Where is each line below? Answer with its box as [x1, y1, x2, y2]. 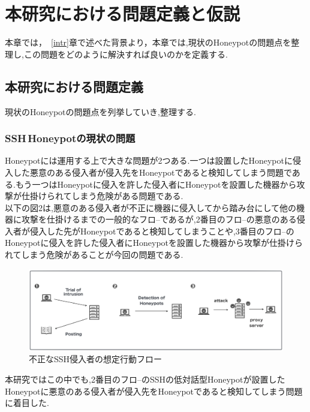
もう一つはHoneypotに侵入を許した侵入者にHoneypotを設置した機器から [15, 178, 297, 190]
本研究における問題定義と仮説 [5, 1, 240, 26]
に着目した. [5, 396, 49, 409]
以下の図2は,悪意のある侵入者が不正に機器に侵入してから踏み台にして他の [5, 201, 297, 213]
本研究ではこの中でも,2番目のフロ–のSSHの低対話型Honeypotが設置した [5, 373, 285, 386]
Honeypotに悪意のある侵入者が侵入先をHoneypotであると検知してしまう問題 [5, 384, 303, 397]
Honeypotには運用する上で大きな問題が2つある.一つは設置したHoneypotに [5, 154, 293, 167]
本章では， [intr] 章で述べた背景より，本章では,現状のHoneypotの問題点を [5, 36, 291, 49]
